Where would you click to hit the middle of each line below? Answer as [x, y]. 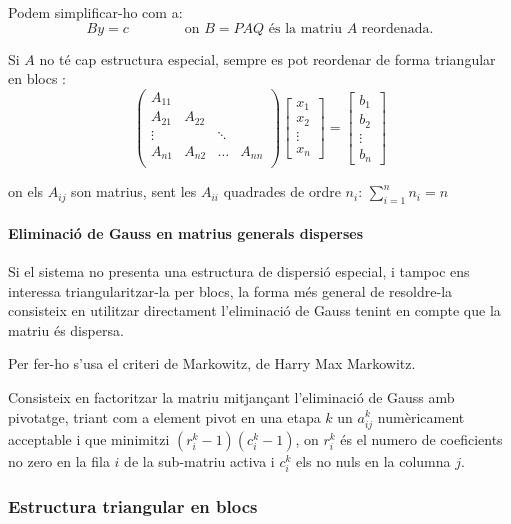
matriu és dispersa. [66, 329]
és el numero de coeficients [421, 438]
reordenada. [397, 28]
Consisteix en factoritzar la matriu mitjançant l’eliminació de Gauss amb [231, 396]
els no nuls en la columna [373, 460]
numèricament [421, 416]
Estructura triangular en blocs [133, 505]
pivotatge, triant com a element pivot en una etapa [164, 416]
